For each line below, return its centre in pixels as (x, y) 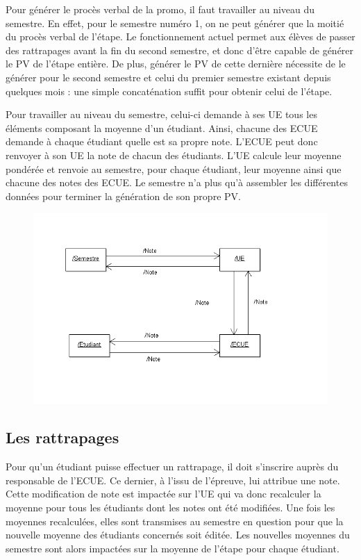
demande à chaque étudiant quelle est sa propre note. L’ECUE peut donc (162, 141)
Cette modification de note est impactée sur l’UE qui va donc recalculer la (163, 494)
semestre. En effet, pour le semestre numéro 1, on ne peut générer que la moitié (175, 23)
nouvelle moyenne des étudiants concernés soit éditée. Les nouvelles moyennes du (178, 535)
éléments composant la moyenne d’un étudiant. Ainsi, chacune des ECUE (162, 127)
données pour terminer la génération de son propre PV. (123, 196)
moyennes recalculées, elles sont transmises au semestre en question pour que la (175, 521)
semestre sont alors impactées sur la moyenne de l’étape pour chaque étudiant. (173, 548)
